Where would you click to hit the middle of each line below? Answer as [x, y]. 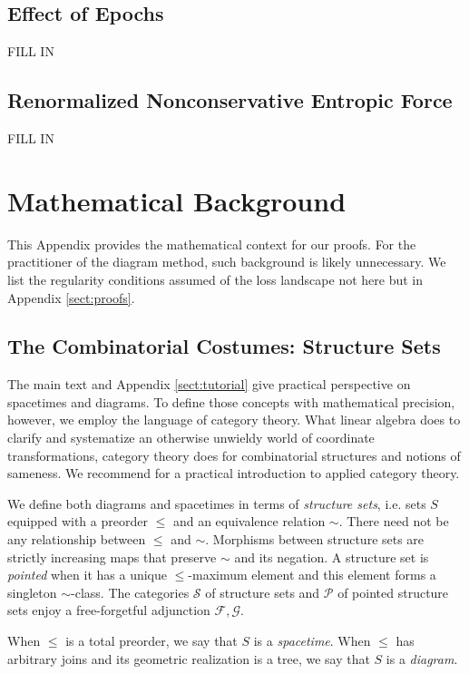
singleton [32, 592]
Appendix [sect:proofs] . [71, 297]
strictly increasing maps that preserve [112, 557]
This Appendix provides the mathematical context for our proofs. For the [212, 244]
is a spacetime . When [312, 641]
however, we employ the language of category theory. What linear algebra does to [234, 420]
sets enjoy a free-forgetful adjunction [109, 610]
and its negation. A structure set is [332, 557]
